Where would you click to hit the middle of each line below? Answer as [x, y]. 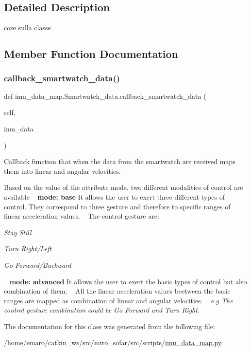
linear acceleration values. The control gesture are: [82, 216]
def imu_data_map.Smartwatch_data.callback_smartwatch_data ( [105, 96]
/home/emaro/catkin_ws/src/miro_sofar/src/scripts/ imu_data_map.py [113, 342]
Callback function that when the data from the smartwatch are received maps [120, 161]
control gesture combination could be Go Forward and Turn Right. [102, 310]
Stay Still [18, 232]
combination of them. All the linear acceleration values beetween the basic [117, 291]
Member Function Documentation [91, 54]
